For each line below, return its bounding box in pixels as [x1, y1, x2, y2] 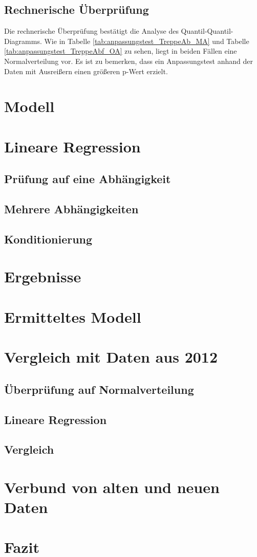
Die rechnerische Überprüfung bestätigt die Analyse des [4, 26, 179, 36]
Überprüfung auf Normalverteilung [4, 381, 194, 397]
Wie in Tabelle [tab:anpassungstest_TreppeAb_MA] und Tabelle [44, 35, 249, 46]
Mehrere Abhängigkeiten [4, 201, 139, 217]
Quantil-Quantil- [181, 26, 233, 36]
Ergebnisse [4, 266, 81, 287]
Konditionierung [4, 231, 93, 247]
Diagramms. [4, 35, 42, 46]
